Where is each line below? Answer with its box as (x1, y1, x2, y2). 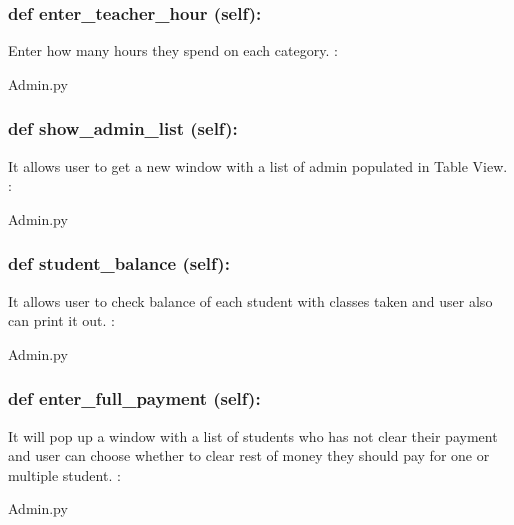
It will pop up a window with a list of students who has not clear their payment (8, 425, 498, 446)
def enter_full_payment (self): (8, 386, 261, 411)
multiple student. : (8, 464, 121, 485)
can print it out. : (8, 310, 116, 331)
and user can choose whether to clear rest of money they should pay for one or (8, 445, 490, 466)
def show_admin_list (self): (8, 116, 238, 141)
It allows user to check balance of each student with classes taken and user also (8, 290, 493, 311)
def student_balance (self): (8, 251, 230, 276)
